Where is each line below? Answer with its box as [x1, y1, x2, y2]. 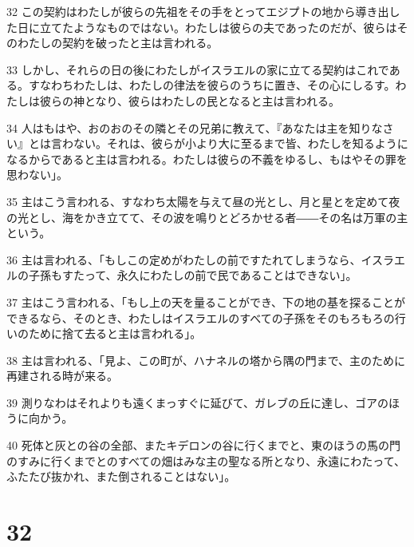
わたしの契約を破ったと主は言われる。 [17, 34, 219, 51]
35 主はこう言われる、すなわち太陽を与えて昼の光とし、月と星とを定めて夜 [6, 192, 400, 209]
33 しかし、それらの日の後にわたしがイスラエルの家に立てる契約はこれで [6, 61, 389, 77]
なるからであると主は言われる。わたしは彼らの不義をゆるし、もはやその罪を [6, 150, 408, 167]
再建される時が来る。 [6, 367, 118, 384]
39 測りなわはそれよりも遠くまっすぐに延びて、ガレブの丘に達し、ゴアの [6, 394, 389, 410]
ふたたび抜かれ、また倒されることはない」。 [6, 468, 236, 485]
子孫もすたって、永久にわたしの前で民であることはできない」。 [28, 267, 357, 283]
